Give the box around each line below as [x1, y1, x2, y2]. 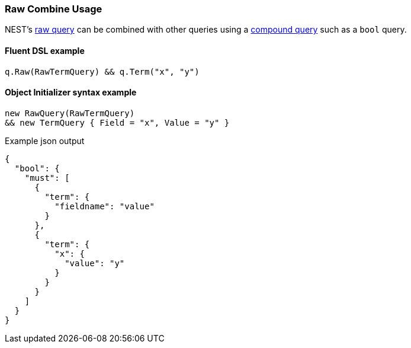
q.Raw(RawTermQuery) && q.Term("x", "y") [5, 66, 200, 76]
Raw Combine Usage [5, 3, 102, 15]
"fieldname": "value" [54, 201, 155, 211]
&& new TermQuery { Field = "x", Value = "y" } [5, 117, 230, 127]
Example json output [5, 135, 85, 146]
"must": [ [24, 173, 70, 183]
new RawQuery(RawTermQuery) [5, 108, 135, 118]
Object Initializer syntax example [5, 87, 137, 98]
